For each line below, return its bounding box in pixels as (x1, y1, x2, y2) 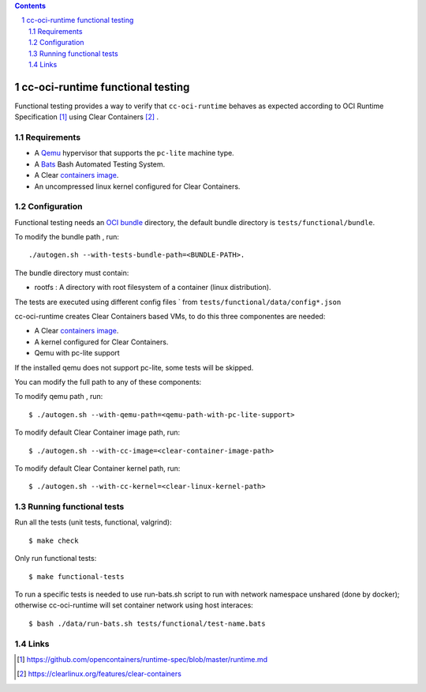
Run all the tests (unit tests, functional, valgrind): (14, 517, 173, 527)
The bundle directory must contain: (14, 268, 129, 277)
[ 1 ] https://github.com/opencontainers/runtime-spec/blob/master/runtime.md (17, 654, 268, 664)
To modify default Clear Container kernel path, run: (14, 463, 181, 473)
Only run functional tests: (14, 554, 97, 563)
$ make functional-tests (28, 572, 125, 581)
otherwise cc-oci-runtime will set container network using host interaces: (14, 600, 254, 610)
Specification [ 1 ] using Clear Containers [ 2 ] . (14, 112, 159, 122)
